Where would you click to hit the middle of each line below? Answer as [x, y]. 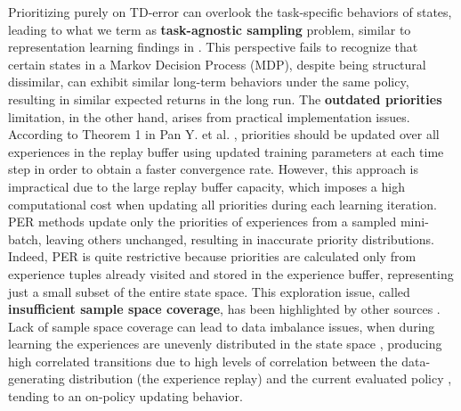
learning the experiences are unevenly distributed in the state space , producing [225, 344]
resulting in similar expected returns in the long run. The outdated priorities [225, 99]
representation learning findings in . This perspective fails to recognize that [213, 47]
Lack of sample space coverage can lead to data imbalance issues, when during [222, 326]
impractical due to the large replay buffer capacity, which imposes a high [206, 186]
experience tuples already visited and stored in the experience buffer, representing [231, 273]
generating [36, 378]
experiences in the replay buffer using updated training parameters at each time [226, 151]
